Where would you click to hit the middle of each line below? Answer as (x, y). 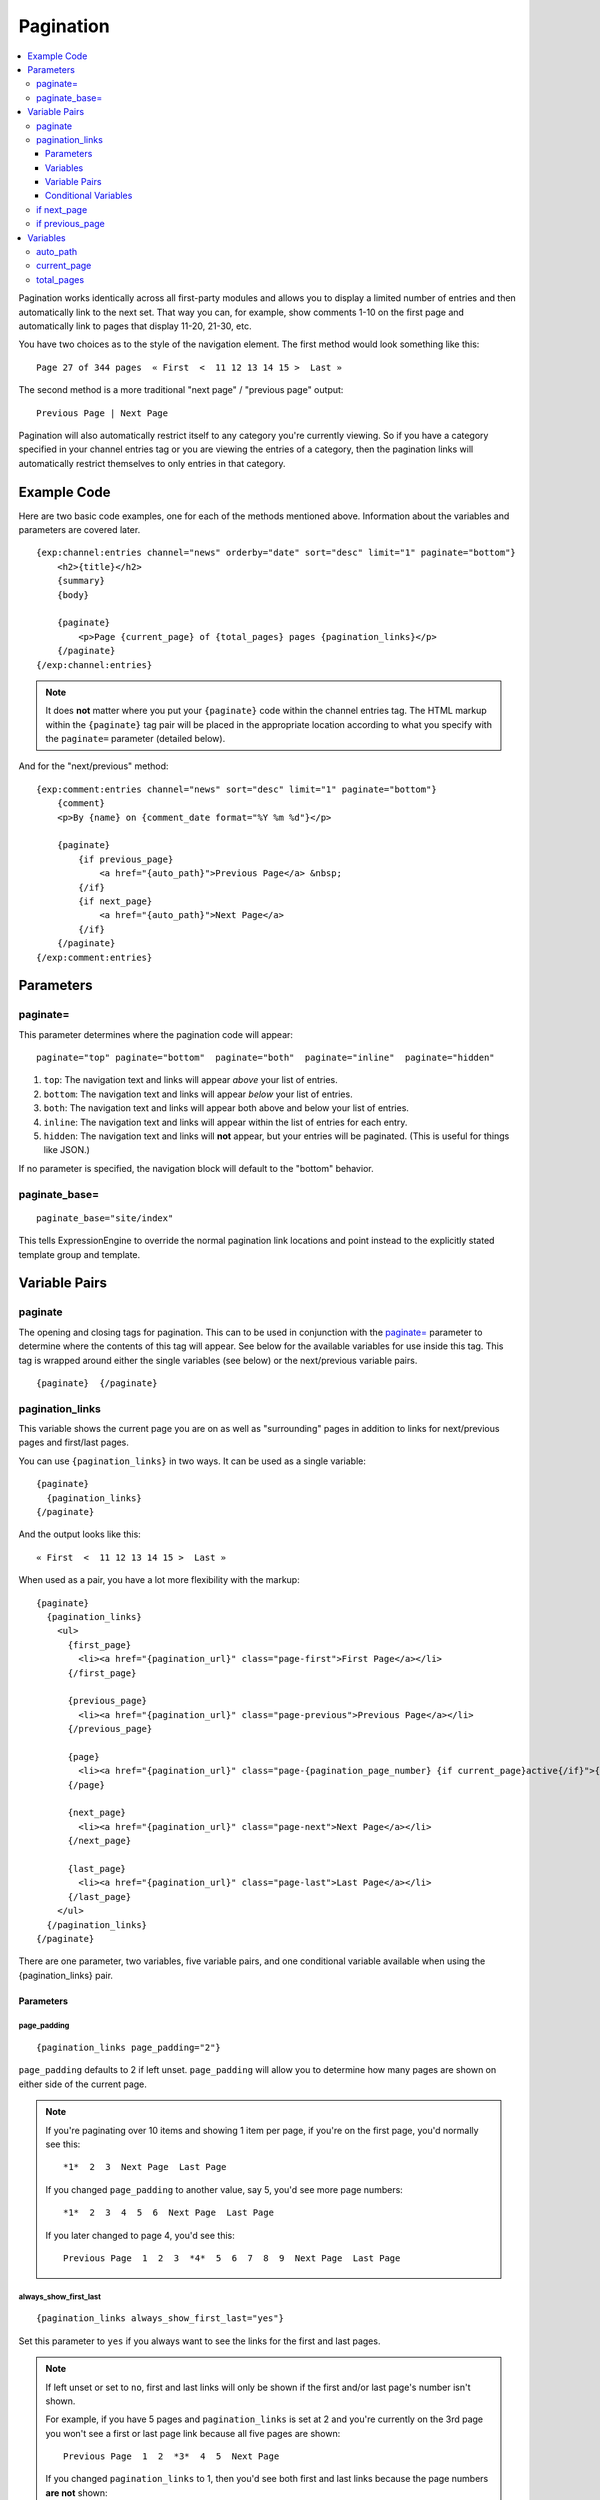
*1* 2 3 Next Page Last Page (145, 2167)
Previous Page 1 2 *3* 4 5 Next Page (171, 2456)
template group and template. (79, 1254)
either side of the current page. (82, 2084)
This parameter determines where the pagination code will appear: (156, 1034)
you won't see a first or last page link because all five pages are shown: (193, 2433)
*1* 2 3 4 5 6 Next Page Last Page (169, 2213)
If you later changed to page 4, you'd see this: (140, 2235)
